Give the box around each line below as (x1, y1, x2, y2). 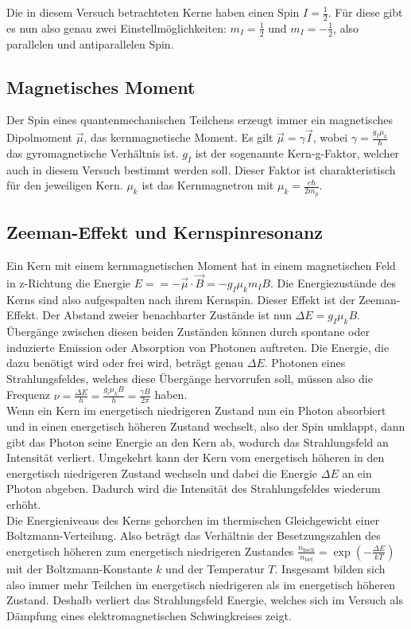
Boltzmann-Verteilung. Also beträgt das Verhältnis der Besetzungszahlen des (6, 527, 381, 544)
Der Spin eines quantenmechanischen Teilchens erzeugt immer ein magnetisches (6, 111, 393, 128)
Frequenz (6, 386, 51, 403)
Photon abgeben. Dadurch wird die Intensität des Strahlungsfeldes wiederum (6, 480, 381, 497)
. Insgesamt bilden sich (274, 561, 386, 577)
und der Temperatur (165, 561, 265, 577)
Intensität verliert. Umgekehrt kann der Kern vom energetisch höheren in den (6, 449, 385, 466)
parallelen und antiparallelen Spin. (6, 35, 174, 52)
